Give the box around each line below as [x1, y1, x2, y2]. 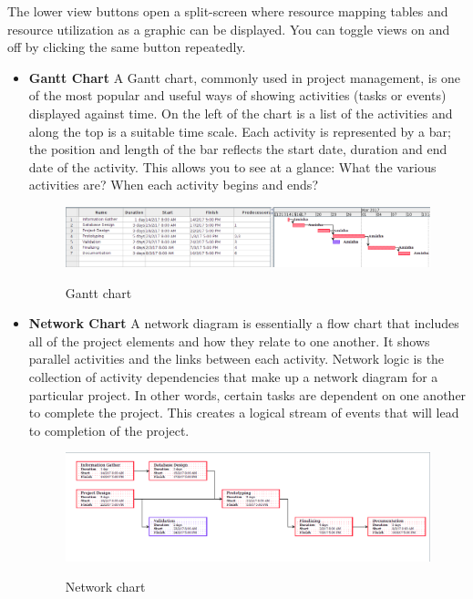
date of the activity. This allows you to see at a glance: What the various [28, 157, 437, 176]
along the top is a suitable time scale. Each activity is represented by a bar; [28, 121, 451, 140]
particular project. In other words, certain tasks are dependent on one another [28, 385, 467, 404]
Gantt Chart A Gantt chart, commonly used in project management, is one [28, 67, 460, 87]
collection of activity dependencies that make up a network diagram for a [28, 367, 438, 386]
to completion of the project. [28, 420, 190, 439]
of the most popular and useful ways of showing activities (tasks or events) [28, 86, 447, 105]
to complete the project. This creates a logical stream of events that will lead [28, 403, 459, 422]
